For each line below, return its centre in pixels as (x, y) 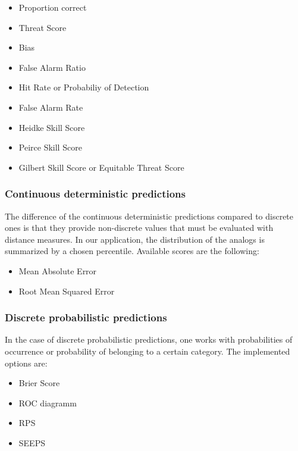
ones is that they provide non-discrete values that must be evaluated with (139, 228)
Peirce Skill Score (50, 147)
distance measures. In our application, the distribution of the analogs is (135, 239)
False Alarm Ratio (52, 67)
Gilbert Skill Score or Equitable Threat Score (101, 167)
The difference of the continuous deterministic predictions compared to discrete (149, 216)
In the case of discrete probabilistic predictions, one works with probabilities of (149, 339)
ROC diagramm (48, 403)
